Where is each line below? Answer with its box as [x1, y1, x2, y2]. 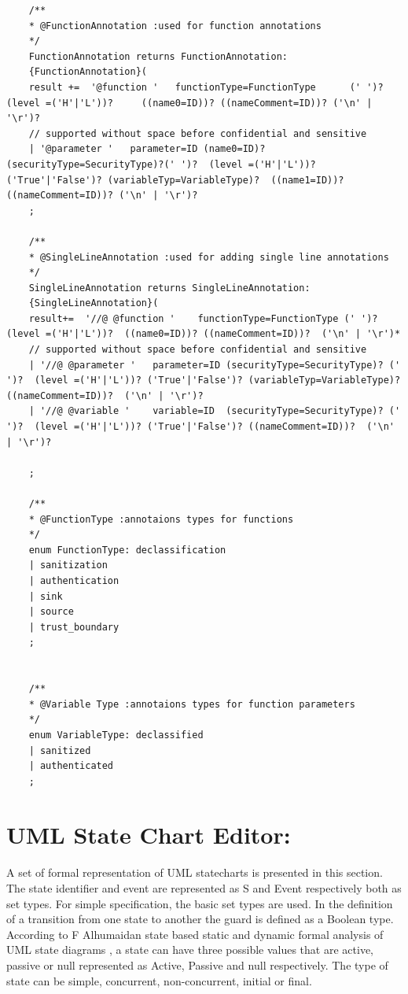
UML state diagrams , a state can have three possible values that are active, [6, 941, 373, 958]
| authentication [28, 575, 119, 586]
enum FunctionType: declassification [28, 544, 226, 556]
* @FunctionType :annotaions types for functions [28, 513, 294, 525]
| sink [28, 590, 63, 602]
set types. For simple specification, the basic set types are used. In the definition [6, 895, 393, 911]
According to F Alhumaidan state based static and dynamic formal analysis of [6, 926, 384, 942]
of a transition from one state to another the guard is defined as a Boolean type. [6, 911, 394, 927]
